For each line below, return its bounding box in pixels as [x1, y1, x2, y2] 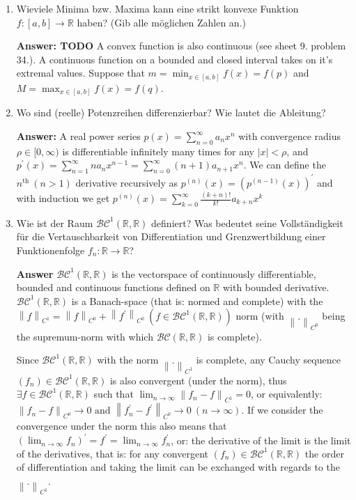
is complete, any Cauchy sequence [196, 352, 341, 367]
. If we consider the [241, 403, 323, 417]
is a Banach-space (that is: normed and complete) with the [71, 293, 323, 308]
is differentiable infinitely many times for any [62, 143, 254, 158]
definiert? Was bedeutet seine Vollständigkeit [151, 215, 343, 230]
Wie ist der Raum [16, 215, 93, 230]
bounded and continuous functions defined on [16, 280, 210, 295]
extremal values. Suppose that [16, 65, 145, 80]
